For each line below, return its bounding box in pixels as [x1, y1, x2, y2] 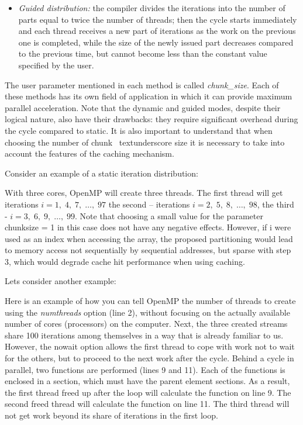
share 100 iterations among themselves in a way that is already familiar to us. [5, 329, 284, 341]
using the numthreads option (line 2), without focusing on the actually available [5, 306, 290, 318]
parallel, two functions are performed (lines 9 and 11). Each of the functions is [5, 363, 285, 375]
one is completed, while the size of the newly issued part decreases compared [18, 36, 294, 48]
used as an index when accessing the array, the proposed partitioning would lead [5, 232, 293, 244]
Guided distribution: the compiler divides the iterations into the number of [18, 2, 285, 13]
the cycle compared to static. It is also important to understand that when [5, 124, 273, 136]
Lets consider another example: [5, 275, 116, 287]
